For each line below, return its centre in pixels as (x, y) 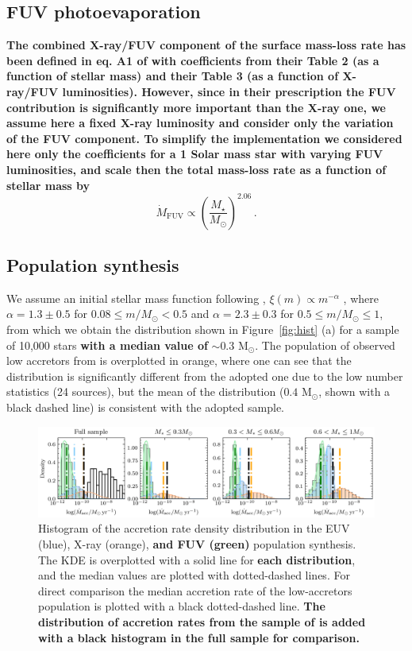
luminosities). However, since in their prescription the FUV (229, 91)
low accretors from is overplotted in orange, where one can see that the (179, 360)
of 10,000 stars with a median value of (107, 345)
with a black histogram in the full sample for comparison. (199, 637)
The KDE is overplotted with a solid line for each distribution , (197, 559)
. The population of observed (325, 345)
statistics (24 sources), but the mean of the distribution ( (145, 391)
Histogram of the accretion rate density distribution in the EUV (194, 528)
